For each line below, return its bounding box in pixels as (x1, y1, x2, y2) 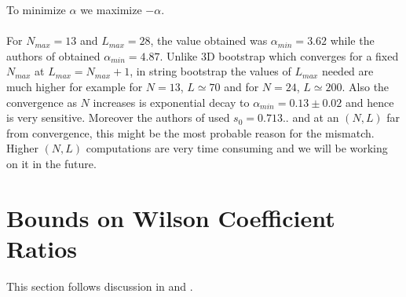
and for (224, 78, 259, 94)
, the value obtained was (150, 32, 268, 49)
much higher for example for (6, 78, 143, 94)
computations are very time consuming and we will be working (86, 140, 388, 156)
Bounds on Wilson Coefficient (6, 201, 335, 233)
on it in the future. (6, 155, 97, 171)
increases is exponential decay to (93, 93, 250, 110)
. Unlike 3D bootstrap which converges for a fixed (159, 47, 399, 64)
